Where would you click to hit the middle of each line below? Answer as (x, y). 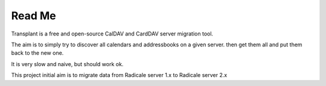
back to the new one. (37, 53)
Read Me (34, 16)
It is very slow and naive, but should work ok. (67, 64)
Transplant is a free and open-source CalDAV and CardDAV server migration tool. (112, 34)
